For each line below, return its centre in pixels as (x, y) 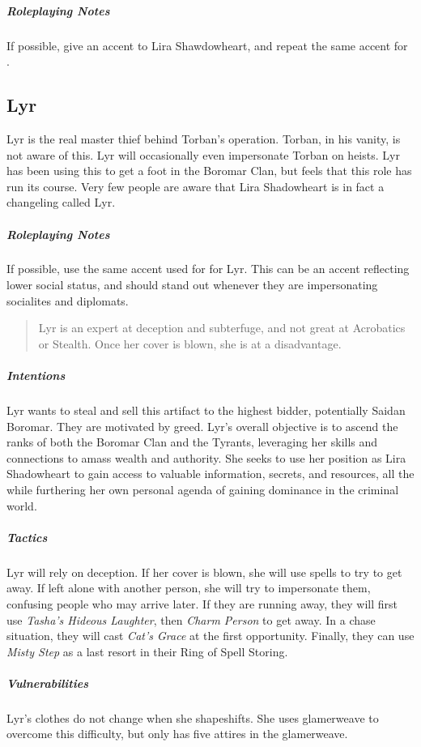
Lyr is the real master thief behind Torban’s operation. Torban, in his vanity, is (204, 138)
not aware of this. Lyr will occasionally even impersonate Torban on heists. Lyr (203, 154)
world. (22, 505)
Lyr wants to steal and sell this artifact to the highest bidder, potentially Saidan (206, 410)
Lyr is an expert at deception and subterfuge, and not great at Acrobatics (222, 328)
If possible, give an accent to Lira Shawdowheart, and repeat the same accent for (207, 45)
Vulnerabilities (47, 683)
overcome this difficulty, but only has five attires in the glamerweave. (177, 734)
